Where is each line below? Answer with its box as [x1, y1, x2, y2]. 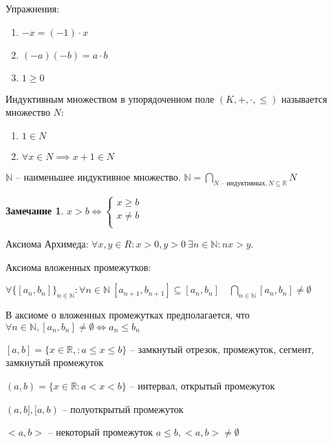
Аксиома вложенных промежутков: [6, 259, 151, 274]
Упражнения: [6, 1, 60, 15]
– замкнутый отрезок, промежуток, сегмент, [129, 341, 314, 356]
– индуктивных [221, 179, 266, 187]
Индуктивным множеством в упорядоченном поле [6, 91, 215, 105]
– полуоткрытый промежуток [62, 401, 184, 416]
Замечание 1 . [6, 203, 64, 217]
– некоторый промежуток [47, 425, 153, 439]
